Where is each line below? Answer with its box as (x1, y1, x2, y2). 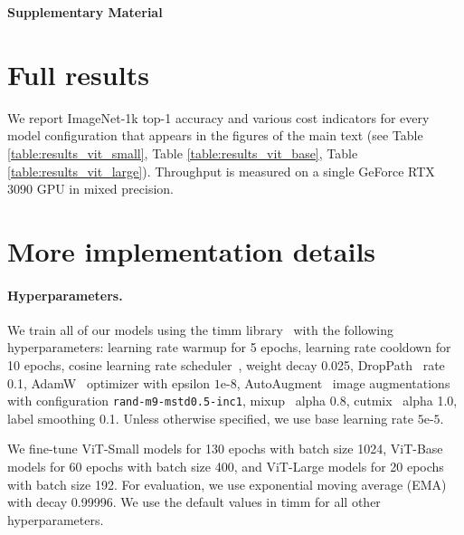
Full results (7, 55, 149, 92)
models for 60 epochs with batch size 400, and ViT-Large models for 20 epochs (7, 457, 444, 476)
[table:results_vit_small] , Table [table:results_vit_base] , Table (7, 143, 358, 162)
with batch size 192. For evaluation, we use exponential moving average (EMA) (7, 474, 447, 493)
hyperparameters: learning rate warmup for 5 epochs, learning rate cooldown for (7, 338, 451, 357)
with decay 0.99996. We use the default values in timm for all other (7, 492, 381, 511)
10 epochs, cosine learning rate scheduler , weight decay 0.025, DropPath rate (7, 356, 445, 375)
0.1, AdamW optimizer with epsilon (7, 373, 211, 392)
